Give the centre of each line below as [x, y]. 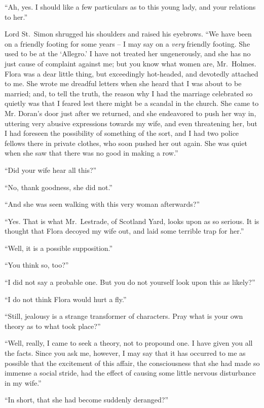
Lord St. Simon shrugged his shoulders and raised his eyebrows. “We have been [128, 34]
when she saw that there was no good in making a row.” [91, 153]
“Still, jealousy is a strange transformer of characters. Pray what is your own [124, 316]
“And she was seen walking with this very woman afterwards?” [102, 204]
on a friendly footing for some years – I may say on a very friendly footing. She [127, 43]
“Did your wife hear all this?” [51, 170]
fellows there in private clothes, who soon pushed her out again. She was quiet [126, 143]
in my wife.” [23, 382]
